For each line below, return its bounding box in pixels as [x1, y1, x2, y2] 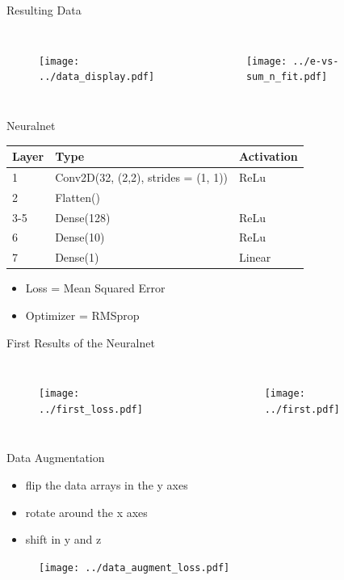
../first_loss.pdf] [39, 403, 143, 415]
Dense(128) [55, 208, 111, 225]
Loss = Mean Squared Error [25, 279, 166, 296]
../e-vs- [292, 55, 339, 67]
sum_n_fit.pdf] [245, 71, 328, 83]
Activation [239, 148, 298, 164]
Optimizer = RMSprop [25, 306, 140, 323]
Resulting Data [6, 2, 82, 18]
